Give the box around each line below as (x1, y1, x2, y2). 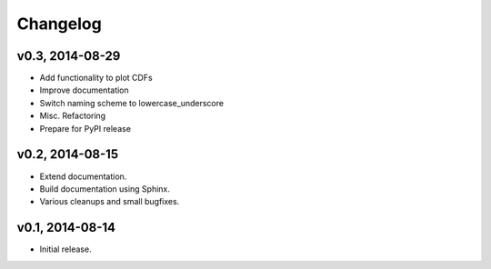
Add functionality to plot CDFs (39, 73, 154, 84)
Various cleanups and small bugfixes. (39, 196, 180, 207)
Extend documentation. (39, 171, 127, 182)
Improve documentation (39, 85, 129, 95)
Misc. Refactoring (39, 110, 106, 122)
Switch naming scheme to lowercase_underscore (39, 97, 225, 108)
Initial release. (39, 244, 92, 254)
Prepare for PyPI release (39, 123, 132, 134)
